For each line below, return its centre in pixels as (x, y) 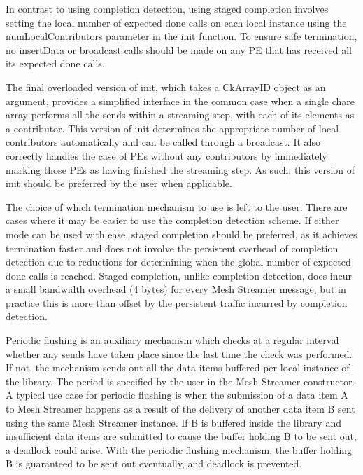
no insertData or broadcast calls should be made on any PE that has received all (179, 49)
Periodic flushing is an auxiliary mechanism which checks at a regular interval (172, 340)
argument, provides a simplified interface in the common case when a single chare (180, 101)
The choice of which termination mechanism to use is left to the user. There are (177, 206)
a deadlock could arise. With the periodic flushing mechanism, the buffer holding (179, 449)
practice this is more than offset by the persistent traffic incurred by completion (177, 302)
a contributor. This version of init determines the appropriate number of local (172, 128)
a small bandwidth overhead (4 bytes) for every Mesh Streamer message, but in (176, 289)
